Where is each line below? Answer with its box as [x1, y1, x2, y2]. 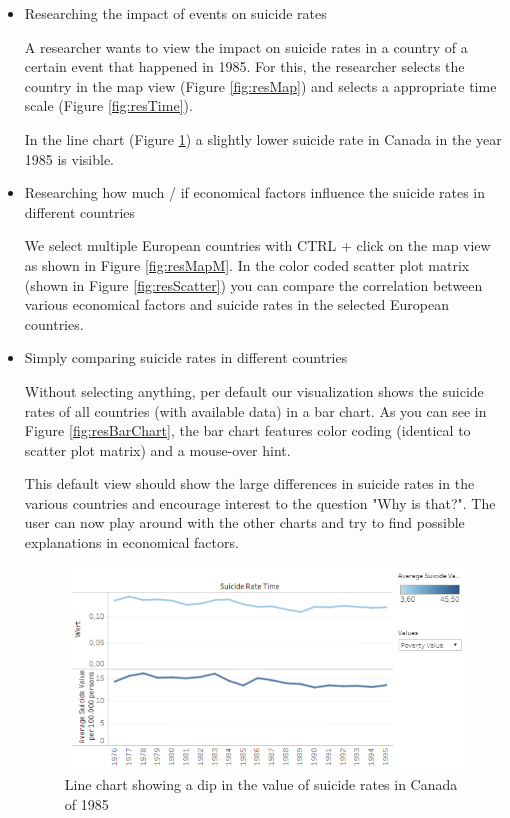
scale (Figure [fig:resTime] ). [24, 95, 193, 116]
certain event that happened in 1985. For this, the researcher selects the [24, 56, 465, 77]
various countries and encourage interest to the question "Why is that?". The [24, 492, 496, 513]
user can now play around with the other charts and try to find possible [24, 512, 465, 533]
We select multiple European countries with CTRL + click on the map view [24, 235, 491, 256]
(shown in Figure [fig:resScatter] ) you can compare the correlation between [24, 274, 483, 295]
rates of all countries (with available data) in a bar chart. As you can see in [24, 400, 487, 421]
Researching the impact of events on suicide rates [24, 3, 327, 23]
